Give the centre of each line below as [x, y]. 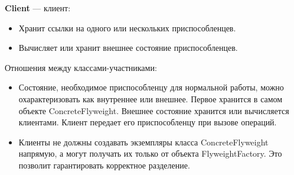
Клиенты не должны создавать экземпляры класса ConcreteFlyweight [143, 142]
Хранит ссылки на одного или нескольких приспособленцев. [127, 27]
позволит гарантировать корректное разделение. [104, 165]
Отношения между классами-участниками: [81, 67]
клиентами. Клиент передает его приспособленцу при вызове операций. [148, 122]
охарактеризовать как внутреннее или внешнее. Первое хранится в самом [151, 98]
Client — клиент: [38, 8]
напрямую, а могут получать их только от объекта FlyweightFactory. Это [150, 153]
